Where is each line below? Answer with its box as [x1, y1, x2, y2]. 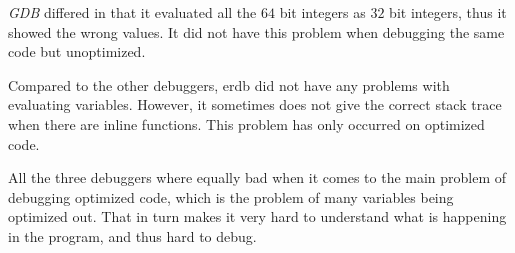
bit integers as [279, 2, 366, 22]
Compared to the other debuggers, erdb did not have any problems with [8, 74, 450, 95]
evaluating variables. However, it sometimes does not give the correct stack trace [8, 94, 502, 115]
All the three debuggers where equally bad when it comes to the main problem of [8, 167, 507, 188]
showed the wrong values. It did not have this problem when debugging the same [8, 21, 505, 42]
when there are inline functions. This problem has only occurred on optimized [8, 113, 485, 134]
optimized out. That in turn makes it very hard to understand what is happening [8, 206, 507, 227]
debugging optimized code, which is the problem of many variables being [8, 186, 454, 207]
